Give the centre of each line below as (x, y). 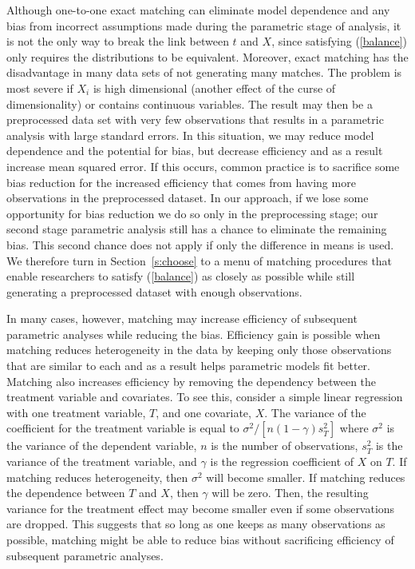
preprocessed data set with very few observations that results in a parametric (195, 119)
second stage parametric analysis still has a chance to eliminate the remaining (197, 229)
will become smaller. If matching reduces (306, 477)
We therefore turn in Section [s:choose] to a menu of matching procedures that (200, 260)
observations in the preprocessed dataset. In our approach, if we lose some (188, 198)
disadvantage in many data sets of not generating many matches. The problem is (204, 72)
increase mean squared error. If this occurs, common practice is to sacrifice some (203, 166)
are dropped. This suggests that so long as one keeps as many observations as (196, 524)
